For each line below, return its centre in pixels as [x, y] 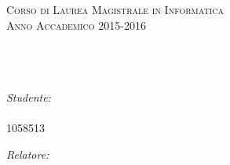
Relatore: [28, 154]
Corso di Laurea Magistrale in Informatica [115, 10]
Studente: [29, 97]
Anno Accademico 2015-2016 [76, 25]
